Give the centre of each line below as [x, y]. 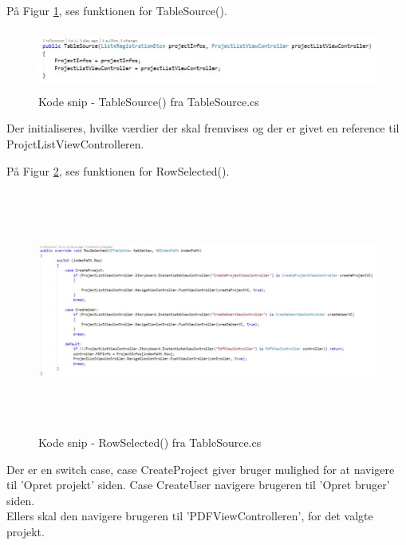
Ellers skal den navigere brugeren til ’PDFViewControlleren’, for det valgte [190, 516]
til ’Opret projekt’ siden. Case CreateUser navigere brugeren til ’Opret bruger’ [198, 485]
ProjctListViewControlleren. [75, 143]
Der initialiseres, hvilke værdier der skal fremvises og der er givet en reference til [203, 128]
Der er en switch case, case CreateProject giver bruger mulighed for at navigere [201, 469]
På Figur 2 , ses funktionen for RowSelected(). [118, 170]
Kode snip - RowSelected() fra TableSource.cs [150, 442]
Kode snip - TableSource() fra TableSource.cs [149, 101]
